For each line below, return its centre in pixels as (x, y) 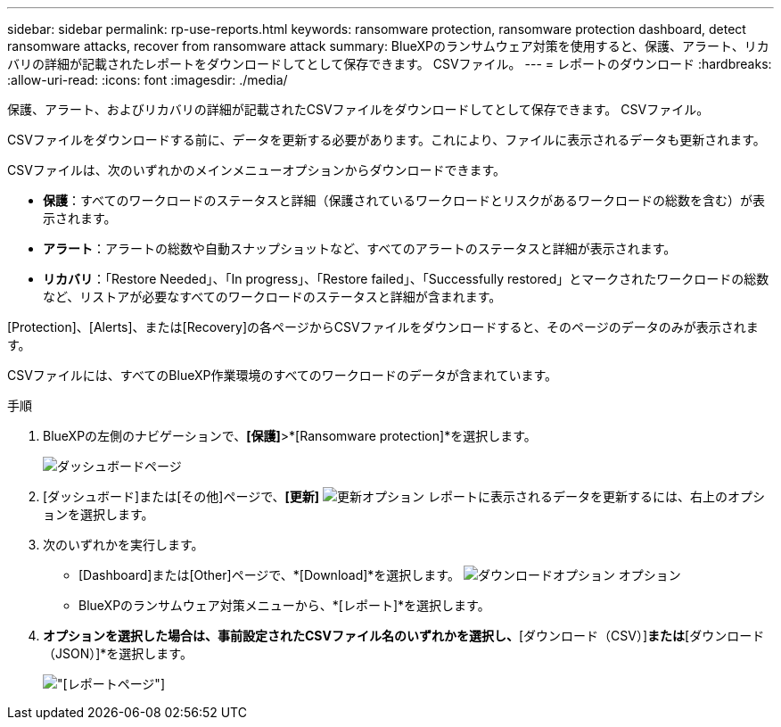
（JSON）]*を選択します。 (118, 653)
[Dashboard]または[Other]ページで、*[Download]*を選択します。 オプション (380, 575)
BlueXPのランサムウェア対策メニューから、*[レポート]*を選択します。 (284, 605)
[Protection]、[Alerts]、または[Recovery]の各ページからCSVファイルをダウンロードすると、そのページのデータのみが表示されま (383, 327)
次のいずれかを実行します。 (123, 545)
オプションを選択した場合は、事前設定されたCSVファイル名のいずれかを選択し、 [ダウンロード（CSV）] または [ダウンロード (404, 636)
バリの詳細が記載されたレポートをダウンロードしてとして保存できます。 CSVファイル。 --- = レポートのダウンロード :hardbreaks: (390, 64)
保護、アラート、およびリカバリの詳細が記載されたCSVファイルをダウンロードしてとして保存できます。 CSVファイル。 (358, 109)
